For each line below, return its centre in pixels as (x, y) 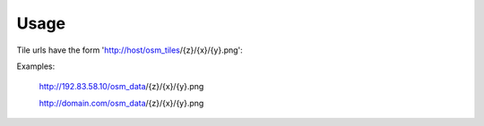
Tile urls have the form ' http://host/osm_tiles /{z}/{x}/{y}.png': (130, 50)
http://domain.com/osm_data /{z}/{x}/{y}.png (121, 103)
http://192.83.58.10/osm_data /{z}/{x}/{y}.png (121, 87)
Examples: (36, 66)
